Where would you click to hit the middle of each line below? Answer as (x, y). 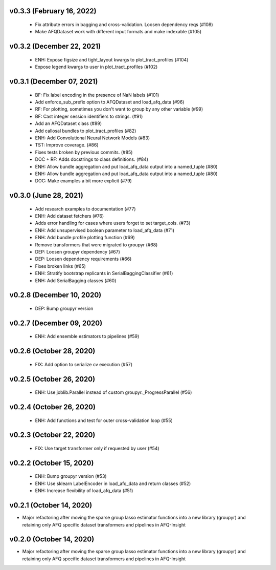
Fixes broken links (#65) (61, 266)
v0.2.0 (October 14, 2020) (52, 540)
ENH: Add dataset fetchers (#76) (70, 216)
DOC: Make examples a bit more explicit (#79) (84, 181)
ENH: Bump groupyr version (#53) (71, 476)
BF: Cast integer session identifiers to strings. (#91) (89, 116)
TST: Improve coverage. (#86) (67, 145)
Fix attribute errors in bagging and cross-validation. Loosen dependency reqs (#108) (124, 25)
